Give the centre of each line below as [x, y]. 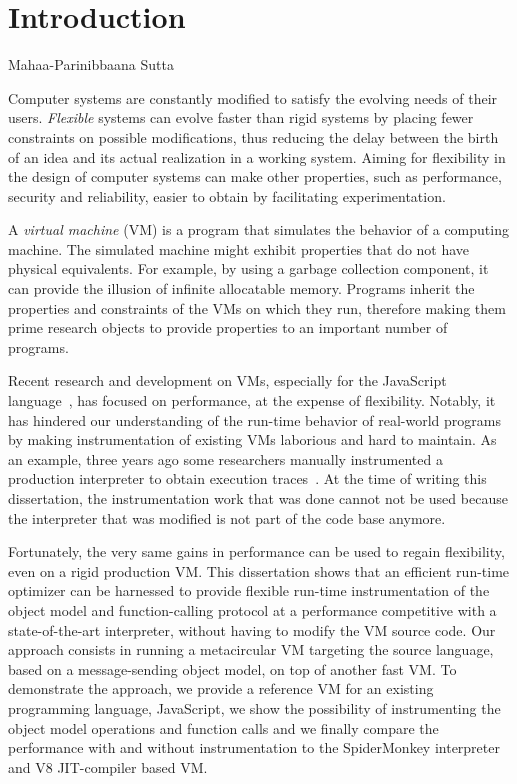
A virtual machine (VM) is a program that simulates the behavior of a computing [258, 229]
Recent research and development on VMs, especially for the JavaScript [227, 380]
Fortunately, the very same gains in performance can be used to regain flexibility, [256, 551]
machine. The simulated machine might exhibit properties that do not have [239, 248]
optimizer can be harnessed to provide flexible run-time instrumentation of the [249, 590]
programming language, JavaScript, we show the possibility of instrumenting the [254, 707]
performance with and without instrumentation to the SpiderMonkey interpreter [254, 747]
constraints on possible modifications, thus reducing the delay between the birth [253, 136]
